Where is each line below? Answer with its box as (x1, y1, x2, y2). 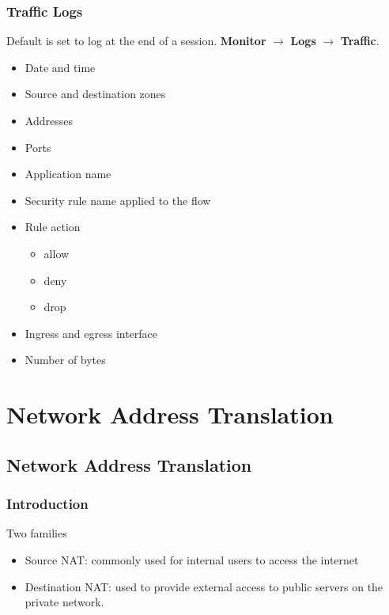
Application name (25, 165, 111, 182)
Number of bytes (25, 351, 106, 368)
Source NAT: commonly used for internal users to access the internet (25, 551, 359, 568)
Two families (6, 525, 67, 541)
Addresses (25, 112, 73, 128)
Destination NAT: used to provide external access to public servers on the (25, 578, 383, 594)
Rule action (25, 218, 81, 235)
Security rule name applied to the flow (25, 192, 211, 208)
